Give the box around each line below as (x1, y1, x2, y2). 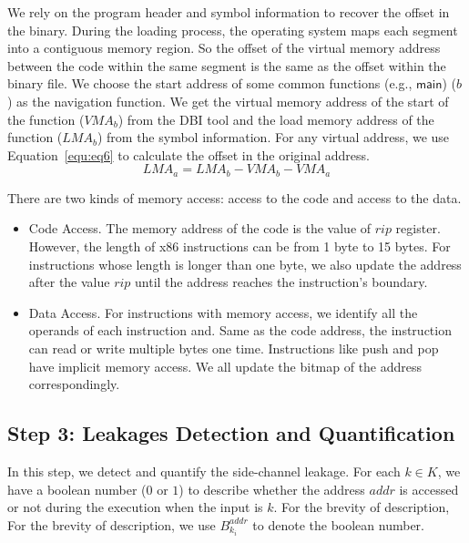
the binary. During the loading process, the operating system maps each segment (7, 20, 458, 39)
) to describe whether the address (178, 479, 365, 498)
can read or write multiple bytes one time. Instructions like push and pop (28, 338, 439, 357)
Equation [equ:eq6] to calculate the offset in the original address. (7, 145, 370, 164)
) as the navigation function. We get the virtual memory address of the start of (7, 91, 449, 110)
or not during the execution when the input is (7, 497, 263, 517)
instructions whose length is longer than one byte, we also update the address (28, 254, 462, 273)
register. (395, 219, 441, 238)
